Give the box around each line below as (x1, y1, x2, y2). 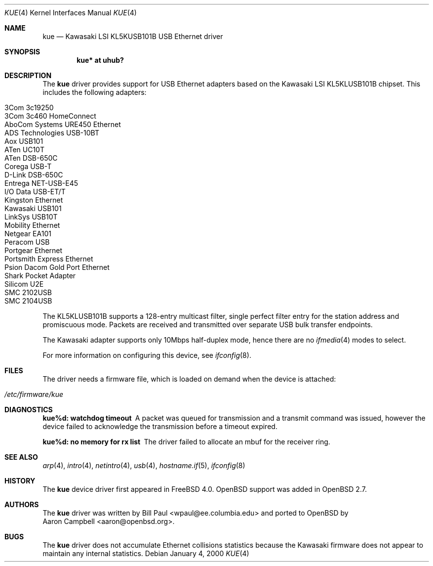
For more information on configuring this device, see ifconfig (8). (42, 351, 251, 359)
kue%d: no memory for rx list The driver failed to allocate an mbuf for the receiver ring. (42, 437, 330, 446)
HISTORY (4, 477, 36, 485)
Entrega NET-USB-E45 (4, 179, 79, 187)
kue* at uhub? (77, 56, 124, 64)
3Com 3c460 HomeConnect (4, 112, 96, 120)
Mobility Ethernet (4, 221, 60, 229)
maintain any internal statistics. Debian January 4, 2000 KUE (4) (42, 549, 249, 558)
